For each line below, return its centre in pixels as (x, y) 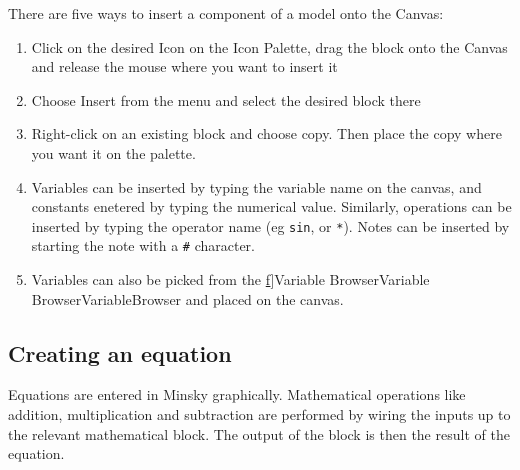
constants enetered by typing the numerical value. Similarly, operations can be (271, 206)
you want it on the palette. (113, 152)
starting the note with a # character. (143, 245)
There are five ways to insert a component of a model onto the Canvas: (226, 13)
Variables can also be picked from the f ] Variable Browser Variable (230, 279)
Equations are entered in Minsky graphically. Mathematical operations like (237, 394)
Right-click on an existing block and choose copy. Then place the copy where (266, 133)
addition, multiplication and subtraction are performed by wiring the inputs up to (259, 414)
